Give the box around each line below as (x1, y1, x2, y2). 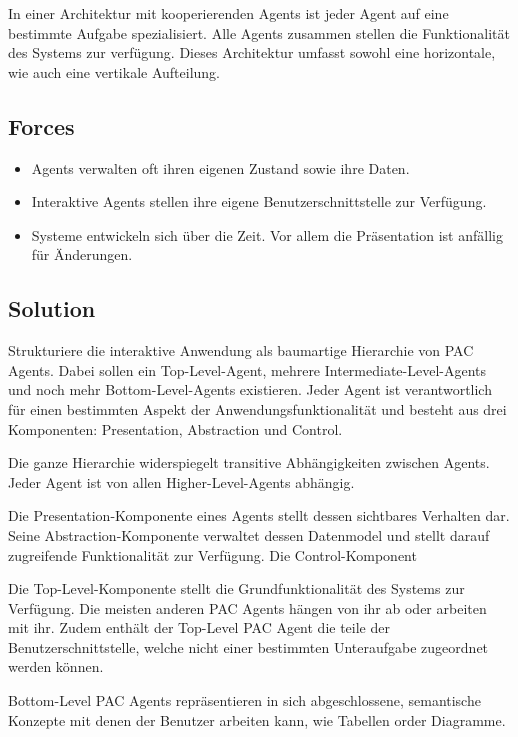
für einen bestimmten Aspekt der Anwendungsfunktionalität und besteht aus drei (8, 398, 507, 419)
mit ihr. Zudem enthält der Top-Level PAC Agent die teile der (8, 617, 390, 638)
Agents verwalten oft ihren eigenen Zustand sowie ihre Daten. (31, 157, 410, 178)
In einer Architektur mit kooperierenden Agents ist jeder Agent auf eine (8, 3, 449, 23)
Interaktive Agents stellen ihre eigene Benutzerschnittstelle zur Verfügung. (31, 191, 487, 212)
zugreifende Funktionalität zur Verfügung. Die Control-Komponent (8, 544, 417, 565)
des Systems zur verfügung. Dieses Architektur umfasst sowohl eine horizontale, (8, 42, 496, 63)
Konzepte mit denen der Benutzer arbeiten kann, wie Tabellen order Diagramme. (8, 709, 506, 730)
